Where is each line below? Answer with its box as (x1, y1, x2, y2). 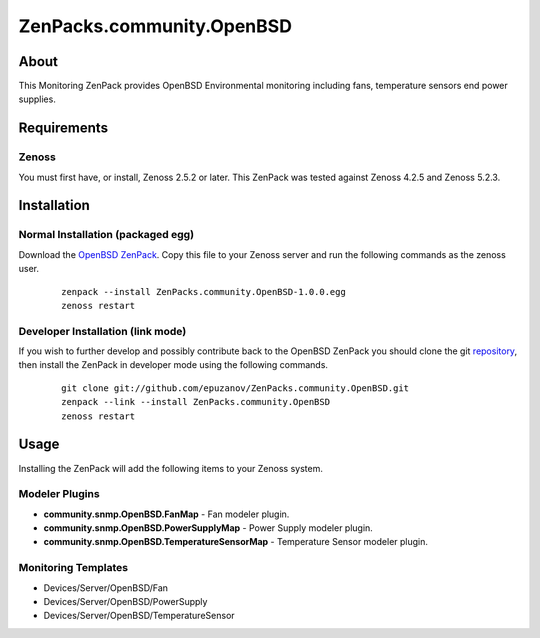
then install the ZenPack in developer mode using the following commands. (18, 359, 329, 371)
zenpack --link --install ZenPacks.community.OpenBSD (61, 396, 330, 408)
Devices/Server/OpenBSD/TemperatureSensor (43, 610, 235, 622)
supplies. (18, 93, 57, 105)
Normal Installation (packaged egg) (18, 228, 195, 242)
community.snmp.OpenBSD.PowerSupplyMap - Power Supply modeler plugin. (43, 522, 374, 534)
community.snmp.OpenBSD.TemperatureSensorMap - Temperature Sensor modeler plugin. (43, 536, 429, 548)
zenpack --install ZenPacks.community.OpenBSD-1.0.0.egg (61, 286, 347, 297)
